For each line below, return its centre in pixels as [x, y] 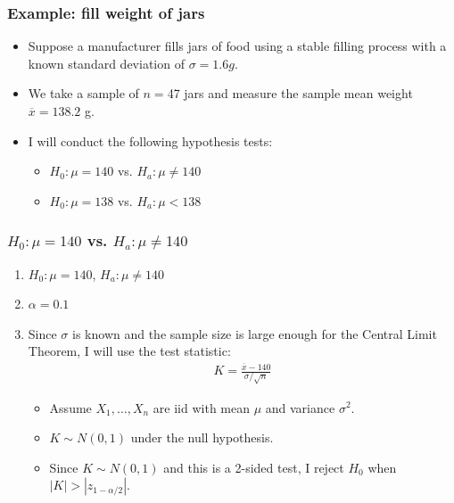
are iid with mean [201, 407]
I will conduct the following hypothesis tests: [150, 140]
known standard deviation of [106, 63]
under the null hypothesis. [202, 437]
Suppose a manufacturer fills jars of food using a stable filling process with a [237, 46]
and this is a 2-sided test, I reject [254, 467]
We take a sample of [83, 93]
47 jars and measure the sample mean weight [290, 93]
